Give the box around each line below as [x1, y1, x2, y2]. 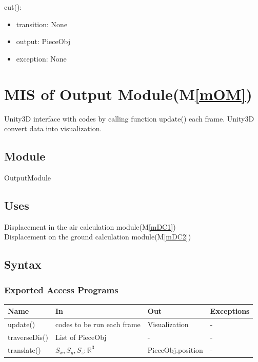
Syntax [4, 256, 42, 272]
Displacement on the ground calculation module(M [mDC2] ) [4, 231, 191, 242]
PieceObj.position [147, 345, 203, 355]
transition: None [16, 18, 68, 29]
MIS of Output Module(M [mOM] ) [4, 83, 252, 104]
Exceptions [210, 306, 250, 316]
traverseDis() [8, 332, 48, 343]
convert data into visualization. [4, 123, 102, 134]
